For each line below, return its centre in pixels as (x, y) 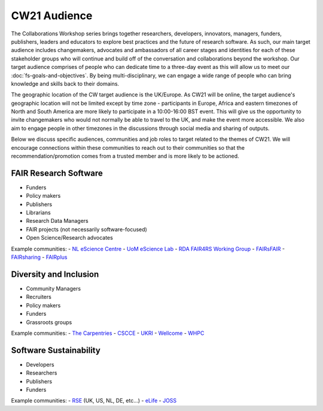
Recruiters (39, 297)
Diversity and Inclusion (55, 274)
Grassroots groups (49, 322)
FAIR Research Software (57, 173)
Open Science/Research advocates (69, 238)
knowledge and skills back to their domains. (65, 83)
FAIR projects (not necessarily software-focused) (87, 229)
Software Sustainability (56, 350)
